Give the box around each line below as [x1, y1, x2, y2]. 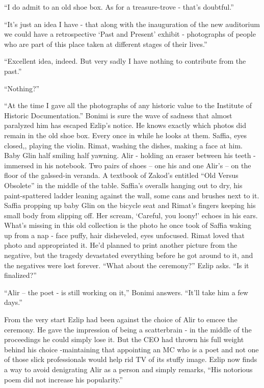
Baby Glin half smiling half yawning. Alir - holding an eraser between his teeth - [4, 150, 256, 161]
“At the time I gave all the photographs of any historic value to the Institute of [4, 100, 252, 111]
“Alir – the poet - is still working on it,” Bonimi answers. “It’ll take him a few [4, 287, 248, 297]
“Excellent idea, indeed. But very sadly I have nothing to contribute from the [4, 56, 246, 66]
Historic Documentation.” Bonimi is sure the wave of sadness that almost [4, 110, 232, 120]
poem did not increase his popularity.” [4, 374, 123, 384]
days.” [4, 297, 22, 307]
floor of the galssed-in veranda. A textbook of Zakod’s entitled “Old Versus [4, 170, 239, 180]
